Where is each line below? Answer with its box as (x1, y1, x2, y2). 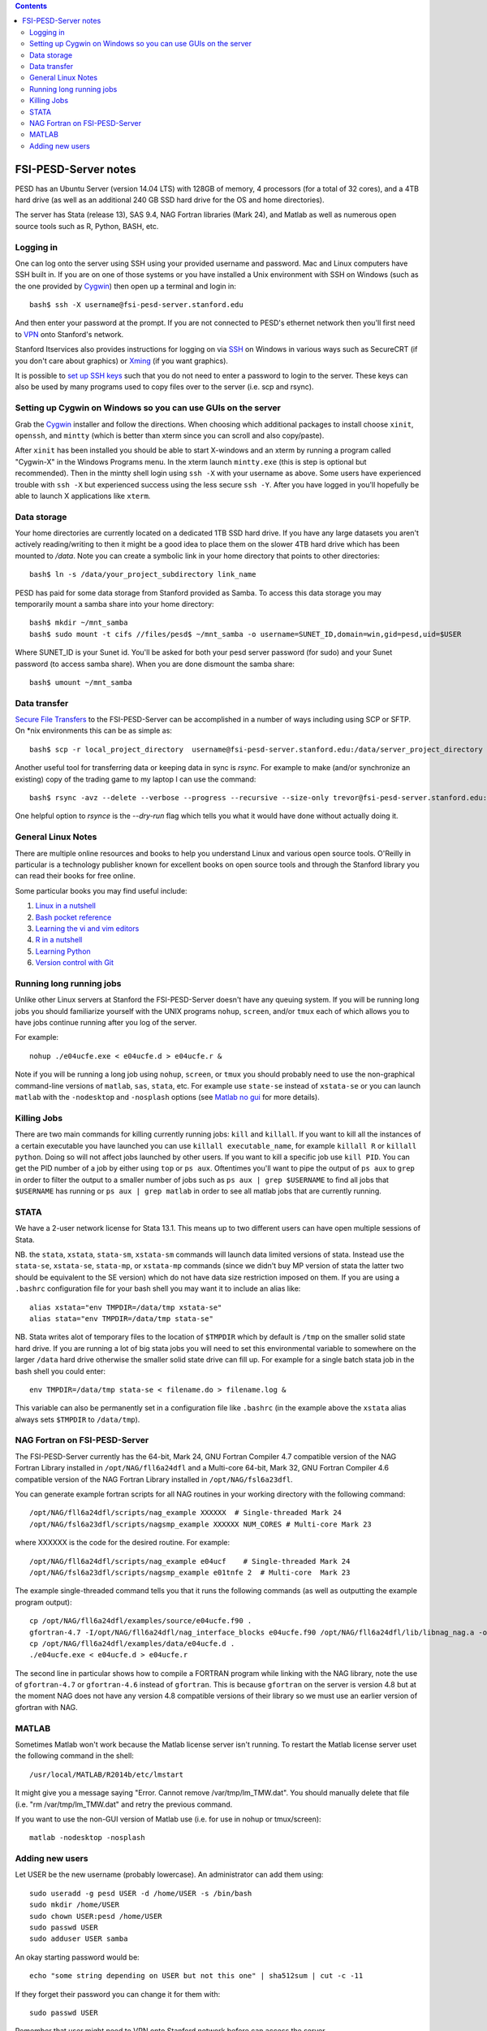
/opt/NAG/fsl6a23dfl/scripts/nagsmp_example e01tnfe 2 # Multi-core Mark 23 (29, 1568, 351, 1577)
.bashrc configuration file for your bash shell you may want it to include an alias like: (15, 1284, 301, 1293)
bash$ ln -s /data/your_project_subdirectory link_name (29, 569, 256, 579)
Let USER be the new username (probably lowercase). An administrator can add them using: (15, 1869, 324, 1880)
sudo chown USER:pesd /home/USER (29, 1912, 162, 1921)
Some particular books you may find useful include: (15, 886, 187, 895)
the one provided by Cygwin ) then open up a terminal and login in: (15, 281, 237, 291)
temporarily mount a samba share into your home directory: (15, 600, 214, 608)
